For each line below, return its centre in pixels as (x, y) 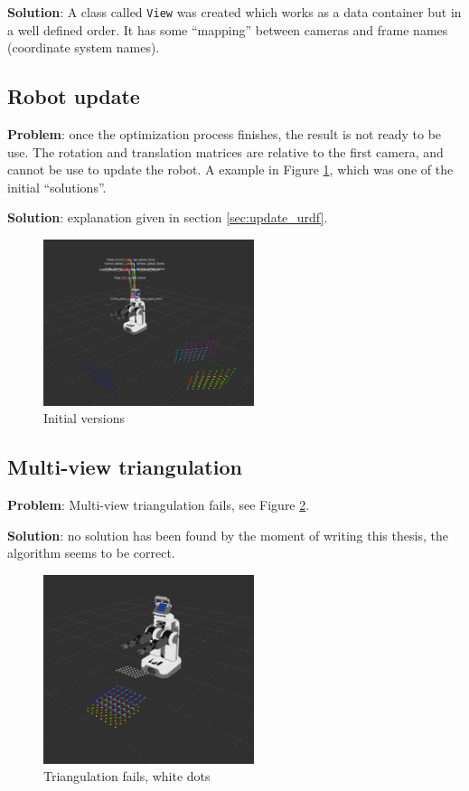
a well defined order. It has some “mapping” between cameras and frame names (228, 29)
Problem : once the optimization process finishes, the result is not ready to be (225, 134)
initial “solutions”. (57, 187)
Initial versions (84, 418)
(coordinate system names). (84, 47)
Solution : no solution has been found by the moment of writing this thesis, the (228, 535)
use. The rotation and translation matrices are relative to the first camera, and (225, 151)
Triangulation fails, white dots (127, 776)
